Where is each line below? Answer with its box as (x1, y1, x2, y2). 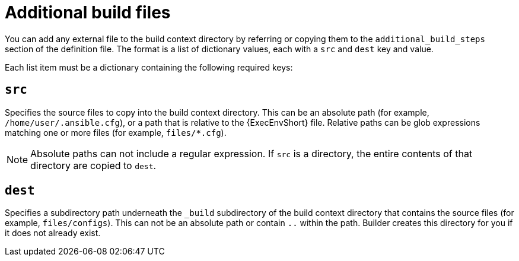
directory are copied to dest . (30, 159, 157, 171)
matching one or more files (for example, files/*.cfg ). (5, 127, 227, 138)
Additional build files (5, 2, 171, 23)
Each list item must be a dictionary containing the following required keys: (5, 62, 293, 72)
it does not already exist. (5, 228, 101, 238)
